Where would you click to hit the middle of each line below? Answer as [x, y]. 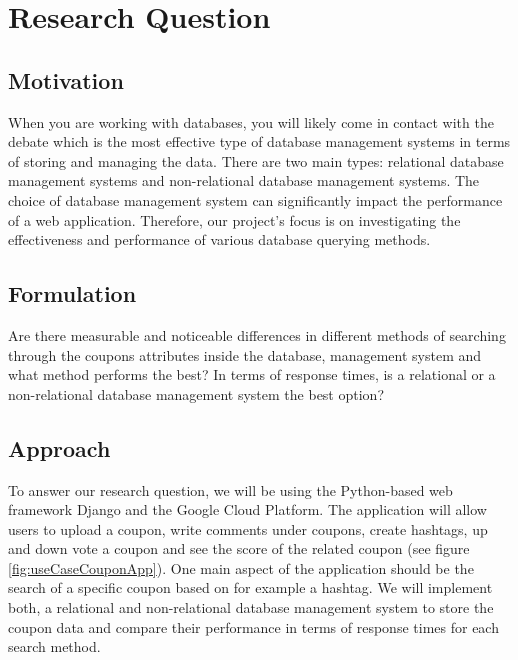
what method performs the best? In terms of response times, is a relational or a [252, 374]
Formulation [72, 293]
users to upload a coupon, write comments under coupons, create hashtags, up [248, 528]
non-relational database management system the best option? [196, 393]
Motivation [66, 79]
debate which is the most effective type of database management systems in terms [259, 141]
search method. [54, 646]
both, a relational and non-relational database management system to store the [251, 607]
